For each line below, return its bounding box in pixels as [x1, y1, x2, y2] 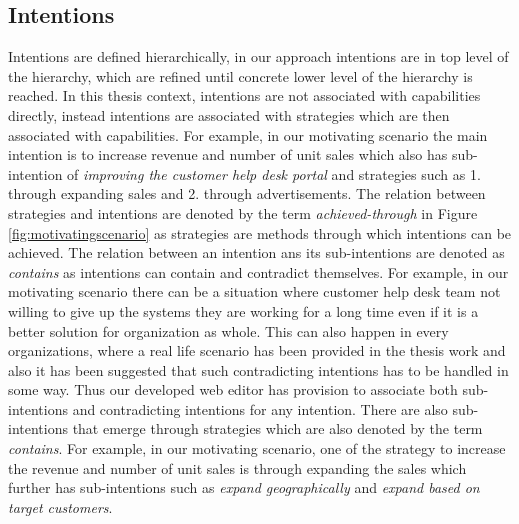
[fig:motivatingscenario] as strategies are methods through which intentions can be [8, 222, 512, 243]
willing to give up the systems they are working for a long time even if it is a [8, 300, 479, 321]
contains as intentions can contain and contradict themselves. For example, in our [8, 261, 509, 282]
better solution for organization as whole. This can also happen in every [8, 320, 449, 341]
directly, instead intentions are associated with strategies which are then [8, 104, 450, 125]
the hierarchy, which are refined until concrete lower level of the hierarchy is [8, 65, 473, 86]
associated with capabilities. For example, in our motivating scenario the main [8, 124, 488, 145]
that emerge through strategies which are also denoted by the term [72, 418, 483, 439]
